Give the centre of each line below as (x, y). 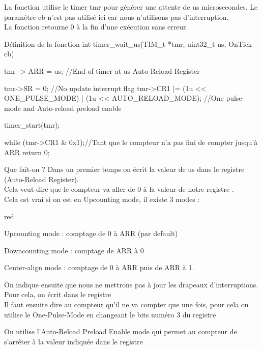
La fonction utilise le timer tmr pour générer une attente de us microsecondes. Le (131, 7)
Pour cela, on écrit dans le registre (58, 294)
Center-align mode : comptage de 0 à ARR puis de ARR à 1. (99, 267)
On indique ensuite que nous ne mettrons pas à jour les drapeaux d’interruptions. (131, 284)
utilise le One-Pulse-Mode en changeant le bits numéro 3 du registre (110, 314)
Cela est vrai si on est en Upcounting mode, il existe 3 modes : (102, 199)
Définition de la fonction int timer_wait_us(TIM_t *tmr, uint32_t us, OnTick (128, 43)
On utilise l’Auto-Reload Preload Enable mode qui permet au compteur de (121, 331)
